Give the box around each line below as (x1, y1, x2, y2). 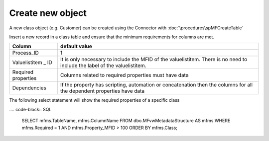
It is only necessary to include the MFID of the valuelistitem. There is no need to (60, 56, 248, 63)
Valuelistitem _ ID (12, 59, 52, 66)
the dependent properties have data (60, 87, 145, 94)
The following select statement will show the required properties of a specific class (9, 97, 180, 103)
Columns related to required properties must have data (60, 72, 189, 79)
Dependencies (12, 84, 47, 91)
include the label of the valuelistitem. (60, 62, 146, 69)
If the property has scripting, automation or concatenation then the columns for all (60, 81, 253, 88)
